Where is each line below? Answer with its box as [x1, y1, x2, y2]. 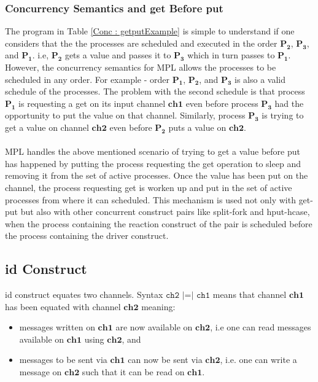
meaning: [141, 300, 176, 313]
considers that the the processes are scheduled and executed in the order [5, 36, 277, 49]
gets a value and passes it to [64, 49, 171, 61]
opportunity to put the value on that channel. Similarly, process [5, 109, 246, 122]
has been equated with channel [5, 300, 121, 313]
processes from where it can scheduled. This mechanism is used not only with [5, 193, 296, 206]
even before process [185, 96, 258, 109]
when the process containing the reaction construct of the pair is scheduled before [5, 217, 312, 230]
